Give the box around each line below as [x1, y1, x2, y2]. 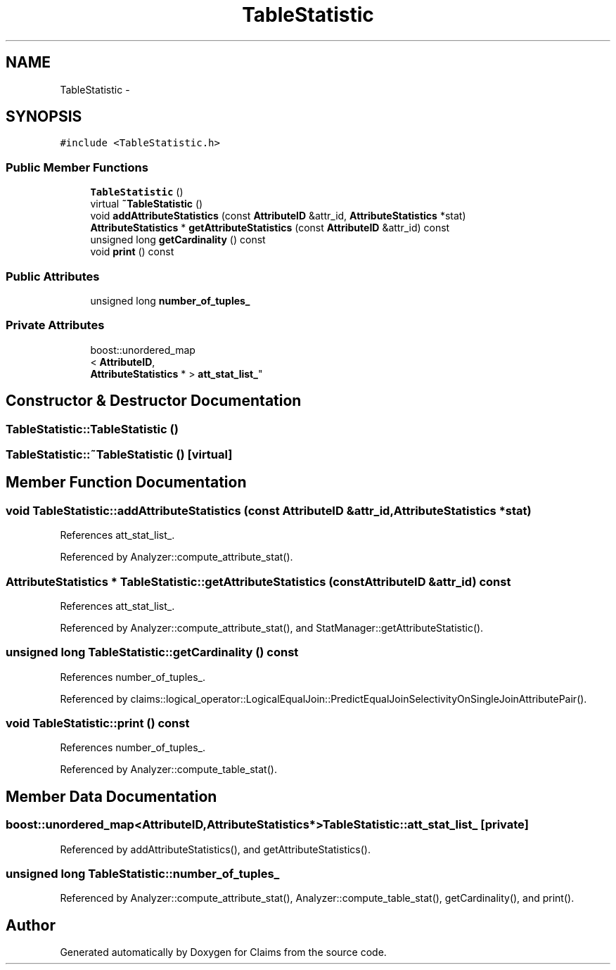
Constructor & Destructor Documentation [6, 392, 302, 410]
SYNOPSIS [6, 108, 82, 126]
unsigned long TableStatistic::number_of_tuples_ [6, 866, 280, 881]
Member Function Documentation [6, 473, 247, 492]
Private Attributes [6, 318, 105, 333]
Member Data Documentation [6, 787, 217, 805]
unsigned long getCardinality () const [90, 234, 266, 246]
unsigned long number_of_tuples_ [90, 294, 250, 307]
